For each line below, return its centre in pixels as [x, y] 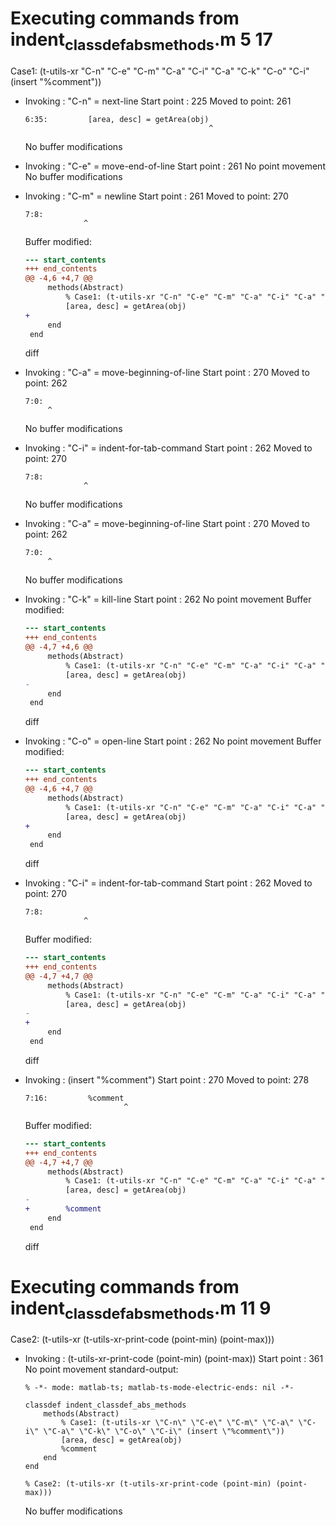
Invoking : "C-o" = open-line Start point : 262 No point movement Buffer [173, 741]
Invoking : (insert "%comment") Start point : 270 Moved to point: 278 [167, 1079]
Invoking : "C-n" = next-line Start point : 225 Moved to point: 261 [158, 101]
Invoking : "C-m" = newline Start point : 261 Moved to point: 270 [156, 196]
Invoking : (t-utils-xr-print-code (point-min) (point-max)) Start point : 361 [174, 1359]
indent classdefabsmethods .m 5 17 [141, 41]
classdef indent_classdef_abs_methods [105, 1405]
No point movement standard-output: [101, 1369]
